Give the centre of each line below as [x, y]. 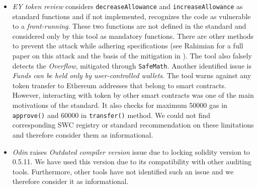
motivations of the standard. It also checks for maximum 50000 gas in [120, 105]
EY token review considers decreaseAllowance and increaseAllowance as [127, 6]
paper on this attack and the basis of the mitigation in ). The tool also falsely [132, 56]
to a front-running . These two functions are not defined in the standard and [129, 26]
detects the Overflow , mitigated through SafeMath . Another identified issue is [132, 65]
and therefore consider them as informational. [83, 134]
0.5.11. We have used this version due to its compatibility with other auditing [132, 162]
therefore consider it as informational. [70, 181]
